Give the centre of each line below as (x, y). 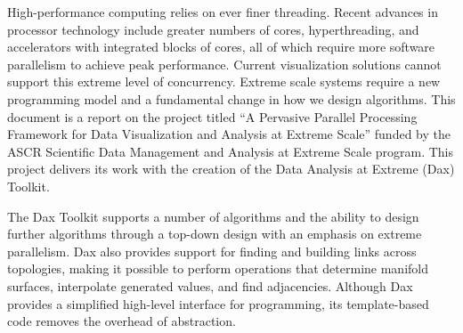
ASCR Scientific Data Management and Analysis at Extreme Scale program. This (231, 151)
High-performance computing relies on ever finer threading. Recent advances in (223, 12)
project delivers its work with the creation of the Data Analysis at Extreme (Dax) (231, 169)
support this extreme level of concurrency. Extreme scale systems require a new (224, 81)
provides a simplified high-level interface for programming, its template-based (218, 303)
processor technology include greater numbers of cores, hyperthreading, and (213, 29)
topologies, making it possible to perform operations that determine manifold (218, 268)
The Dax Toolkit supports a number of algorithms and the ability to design (213, 216)
